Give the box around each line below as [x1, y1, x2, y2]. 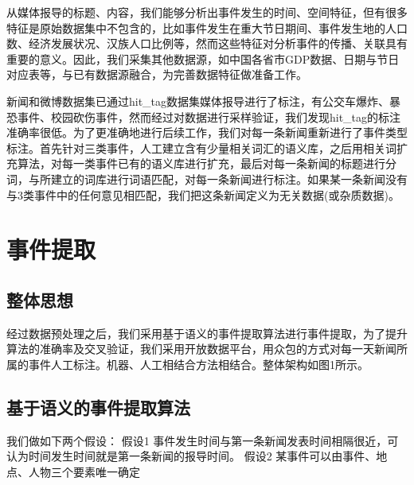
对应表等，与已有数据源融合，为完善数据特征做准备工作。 [6, 66, 307, 83]
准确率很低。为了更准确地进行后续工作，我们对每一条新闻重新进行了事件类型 [6, 124, 408, 141]
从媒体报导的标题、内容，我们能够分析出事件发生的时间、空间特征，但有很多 [6, 4, 408, 20]
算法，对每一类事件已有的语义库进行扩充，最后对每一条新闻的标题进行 [17, 155, 385, 172]
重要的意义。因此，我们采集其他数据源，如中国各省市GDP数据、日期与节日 [6, 50, 400, 67]
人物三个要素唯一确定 [28, 463, 140, 479]
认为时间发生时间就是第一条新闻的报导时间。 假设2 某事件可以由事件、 [6, 448, 377, 464]
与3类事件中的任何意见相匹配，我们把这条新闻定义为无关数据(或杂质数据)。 [6, 186, 400, 203]
